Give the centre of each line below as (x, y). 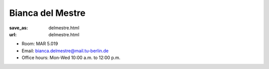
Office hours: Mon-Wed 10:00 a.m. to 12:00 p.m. (71, 58)
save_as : (19, 28)
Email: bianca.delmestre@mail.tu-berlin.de (65, 51)
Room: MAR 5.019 (40, 44)
